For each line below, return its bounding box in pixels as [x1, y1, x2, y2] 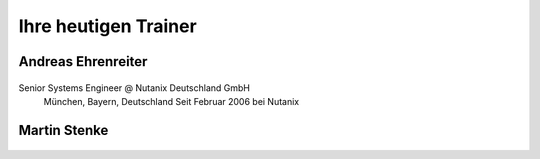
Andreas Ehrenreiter [18, 53, 148, 70]
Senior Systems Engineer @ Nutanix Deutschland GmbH [18, 81, 250, 94]
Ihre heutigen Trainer [18, 15, 197, 37]
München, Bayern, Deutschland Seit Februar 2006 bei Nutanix [43, 95, 300, 107]
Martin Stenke [18, 121, 109, 139]
